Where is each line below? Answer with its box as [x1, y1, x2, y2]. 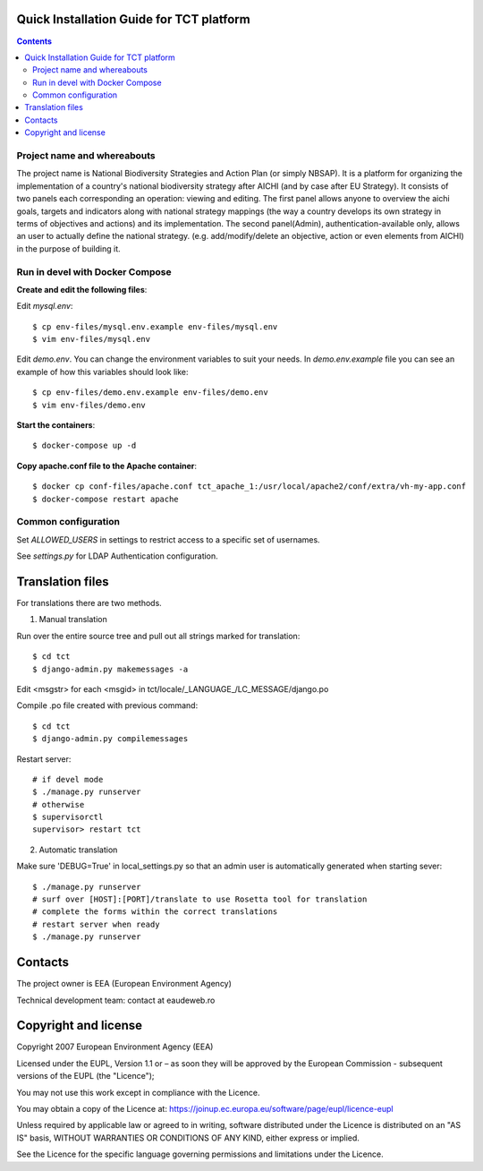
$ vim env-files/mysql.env [32, 334, 151, 345]
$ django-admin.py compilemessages [32, 734, 189, 744]
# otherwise [32, 799, 85, 809]
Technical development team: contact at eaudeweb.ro [16, 995, 216, 1005]
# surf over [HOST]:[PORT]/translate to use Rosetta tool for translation [32, 894, 368, 904]
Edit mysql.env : [16, 301, 73, 312]
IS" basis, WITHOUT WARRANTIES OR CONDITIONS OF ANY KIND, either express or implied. [16, 1133, 360, 1143]
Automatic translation [38, 844, 118, 855]
